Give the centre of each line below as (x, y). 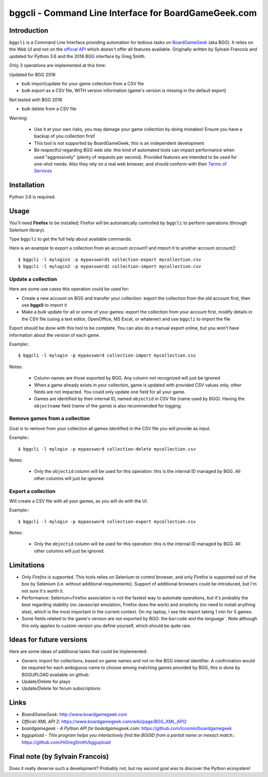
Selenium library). (27, 230)
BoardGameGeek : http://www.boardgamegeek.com (74, 714)
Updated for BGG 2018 (32, 74)
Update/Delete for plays (46, 681)
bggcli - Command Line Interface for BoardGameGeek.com (133, 13)
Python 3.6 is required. (33, 197)
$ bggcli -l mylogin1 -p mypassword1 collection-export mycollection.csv (110, 259)
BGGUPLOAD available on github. (56, 674)
